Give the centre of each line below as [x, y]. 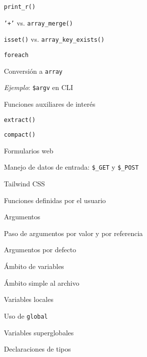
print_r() [20, 7]
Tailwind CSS [24, 184]
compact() [20, 135]
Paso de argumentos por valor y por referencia [73, 233]
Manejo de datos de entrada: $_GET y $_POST [71, 167]
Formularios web [29, 150]
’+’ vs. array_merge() [38, 22]
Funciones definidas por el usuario [55, 200]
